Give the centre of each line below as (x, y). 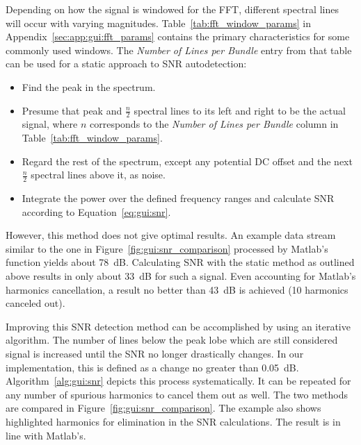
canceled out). (35, 303)
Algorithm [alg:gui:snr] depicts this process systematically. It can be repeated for (178, 381)
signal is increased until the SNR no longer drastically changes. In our (155, 353)
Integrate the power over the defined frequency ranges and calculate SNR (178, 198)
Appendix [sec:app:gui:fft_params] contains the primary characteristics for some (178, 36)
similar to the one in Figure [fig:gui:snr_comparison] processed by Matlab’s (167, 248)
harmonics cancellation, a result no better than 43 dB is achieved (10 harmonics (177, 289)
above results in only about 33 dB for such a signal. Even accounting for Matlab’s (181, 275)
